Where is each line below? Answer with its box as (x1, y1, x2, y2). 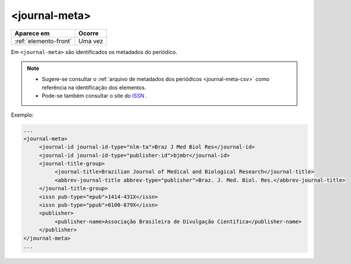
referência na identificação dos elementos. (42, 83, 146, 91)
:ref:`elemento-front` (14, 37, 72, 45)
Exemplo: (11, 111, 34, 118)
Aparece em (14, 29, 50, 37)
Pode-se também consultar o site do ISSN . (42, 92, 148, 99)
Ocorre (78, 29, 99, 37)
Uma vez (78, 37, 104, 45)
